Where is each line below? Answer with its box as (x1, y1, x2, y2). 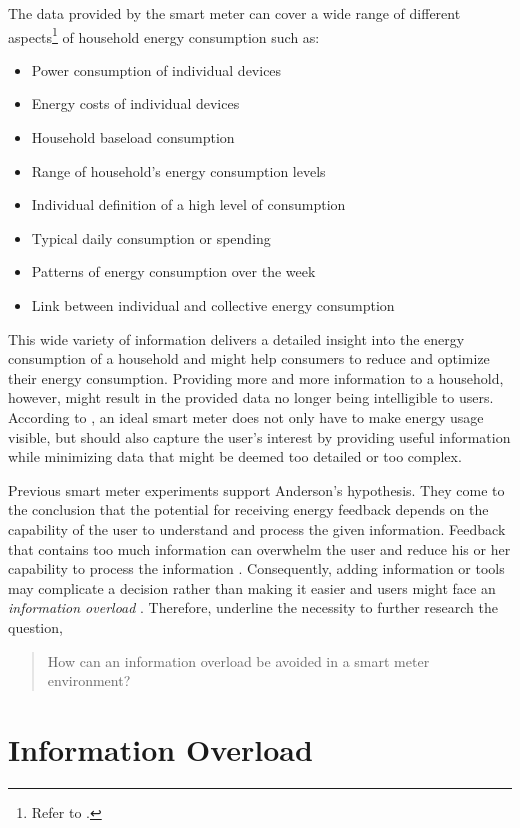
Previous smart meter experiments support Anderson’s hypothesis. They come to (8, 479, 505, 500)
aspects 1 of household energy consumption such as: (8, 23, 320, 47)
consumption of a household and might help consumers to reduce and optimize (8, 348, 490, 369)
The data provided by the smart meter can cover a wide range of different (8, 3, 461, 23)
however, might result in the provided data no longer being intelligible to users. (8, 387, 494, 408)
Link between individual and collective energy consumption (31, 295, 395, 315)
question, (8, 616, 63, 637)
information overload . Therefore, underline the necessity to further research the (8, 597, 498, 618)
